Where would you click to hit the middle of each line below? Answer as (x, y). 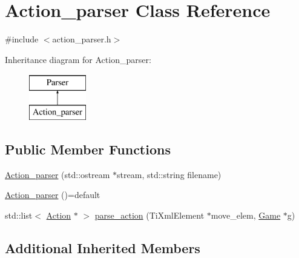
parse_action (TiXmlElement (149, 215)
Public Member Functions (88, 149)
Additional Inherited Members (103, 247)
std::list (19, 215)
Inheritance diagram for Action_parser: (78, 59)
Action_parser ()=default (53, 195)
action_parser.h (82, 39)
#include (22, 39)
